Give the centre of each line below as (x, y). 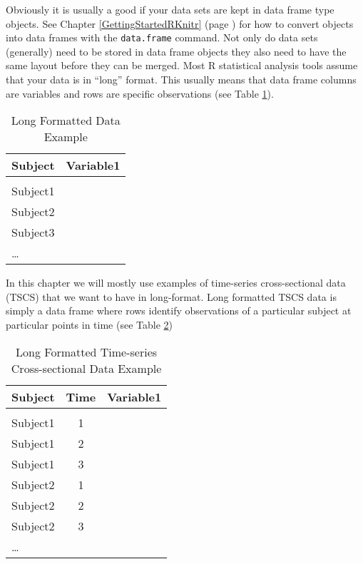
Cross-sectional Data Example (86, 368)
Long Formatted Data (66, 121)
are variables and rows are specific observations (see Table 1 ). (140, 93)
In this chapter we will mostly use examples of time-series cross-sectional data (176, 283)
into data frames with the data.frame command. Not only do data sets (162, 37)
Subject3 (33, 232)
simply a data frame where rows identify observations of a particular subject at (179, 311)
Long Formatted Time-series (87, 352)
